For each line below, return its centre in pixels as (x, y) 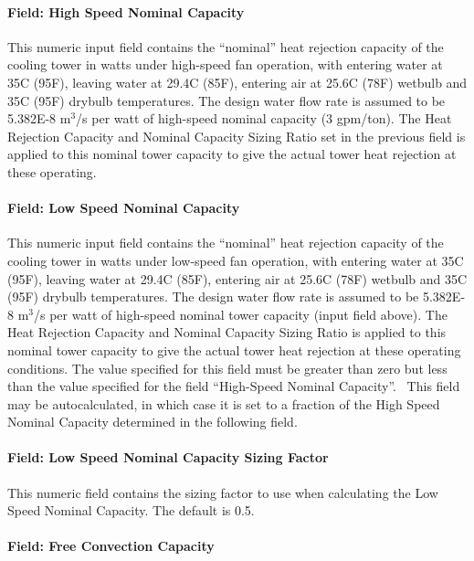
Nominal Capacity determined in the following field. (153, 422)
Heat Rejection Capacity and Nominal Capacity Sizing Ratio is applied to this (227, 332)
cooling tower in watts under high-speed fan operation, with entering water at (225, 64)
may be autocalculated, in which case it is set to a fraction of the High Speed (224, 403)
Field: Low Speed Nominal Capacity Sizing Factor (168, 457)
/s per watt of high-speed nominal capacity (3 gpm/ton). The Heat (264, 118)
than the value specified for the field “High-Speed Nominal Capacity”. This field (234, 386)
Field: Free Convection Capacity (111, 546)
